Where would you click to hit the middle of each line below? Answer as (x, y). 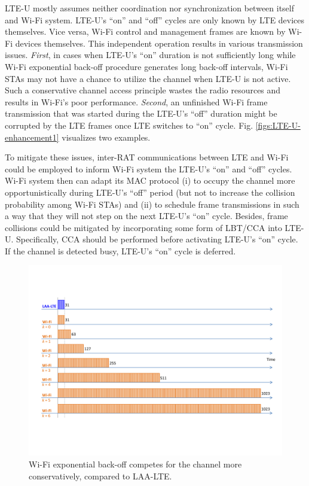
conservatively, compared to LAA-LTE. (100, 476)
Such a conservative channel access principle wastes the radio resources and (143, 90)
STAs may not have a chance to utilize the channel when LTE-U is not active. (148, 78)
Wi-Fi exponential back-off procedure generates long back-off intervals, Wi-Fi (146, 66)
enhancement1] (32, 137)
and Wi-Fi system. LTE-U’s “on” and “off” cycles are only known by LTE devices (155, 19)
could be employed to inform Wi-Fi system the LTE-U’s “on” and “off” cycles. (149, 168)
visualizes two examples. (106, 137)
